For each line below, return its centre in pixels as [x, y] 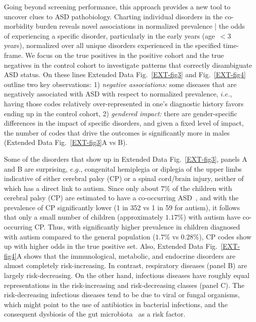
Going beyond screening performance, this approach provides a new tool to [117, 6]
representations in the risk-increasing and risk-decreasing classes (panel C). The [124, 285]
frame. [14, 55]
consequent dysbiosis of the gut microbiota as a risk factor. [95, 314]
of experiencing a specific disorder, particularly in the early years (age [110, 35]
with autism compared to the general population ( [80, 236]
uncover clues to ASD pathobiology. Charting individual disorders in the [113, 16]
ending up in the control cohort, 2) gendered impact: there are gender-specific [121, 113]
